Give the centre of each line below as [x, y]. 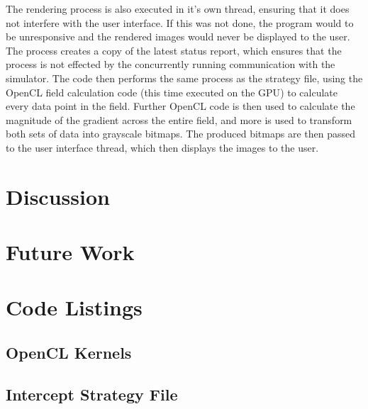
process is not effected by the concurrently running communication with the [171, 64]
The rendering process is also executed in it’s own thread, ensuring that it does [178, 9]
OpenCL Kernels [69, 353]
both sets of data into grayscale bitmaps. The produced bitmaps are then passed [180, 134]
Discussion [58, 196]
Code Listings [74, 307]
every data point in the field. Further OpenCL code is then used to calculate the [180, 106]
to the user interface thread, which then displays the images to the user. [162, 147]
